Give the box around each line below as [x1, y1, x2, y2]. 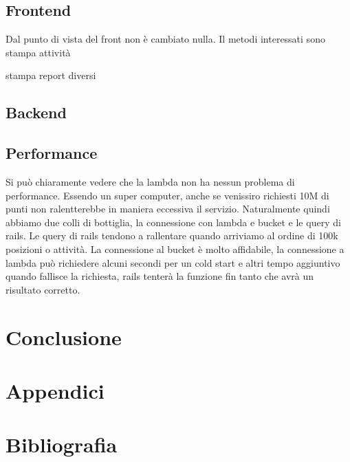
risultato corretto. [6, 282, 80, 296]
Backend [6, 102, 67, 123]
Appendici [6, 376, 105, 404]
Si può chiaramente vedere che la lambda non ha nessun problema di [6, 174, 295, 188]
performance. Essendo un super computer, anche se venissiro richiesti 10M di [6, 188, 329, 202]
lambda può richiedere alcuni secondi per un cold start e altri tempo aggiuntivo [6, 255, 340, 269]
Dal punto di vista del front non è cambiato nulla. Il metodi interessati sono [6, 32, 325, 46]
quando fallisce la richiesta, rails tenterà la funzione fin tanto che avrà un [6, 269, 314, 283]
